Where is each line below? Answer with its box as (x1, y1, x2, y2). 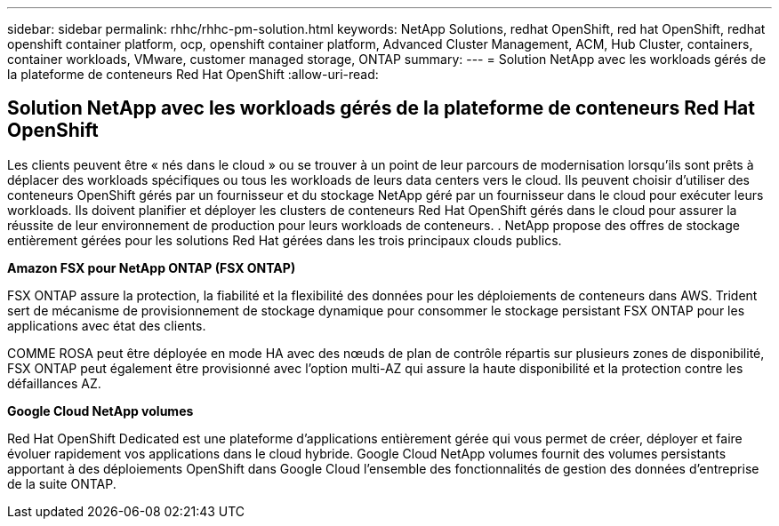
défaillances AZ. (7, 375, 101, 391)
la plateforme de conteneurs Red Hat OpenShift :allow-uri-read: (7, 67, 379, 82)
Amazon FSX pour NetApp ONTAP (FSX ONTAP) (7, 259, 296, 275)
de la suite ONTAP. (7, 475, 116, 491)
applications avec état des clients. (7, 317, 206, 333)
